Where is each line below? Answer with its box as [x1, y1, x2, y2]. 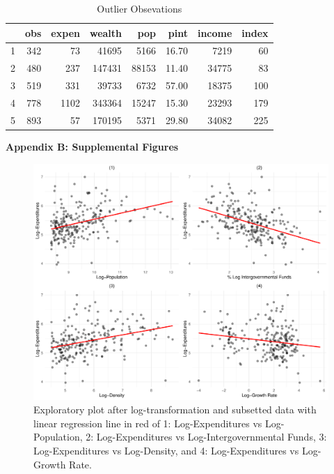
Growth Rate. [33, 457, 92, 471]
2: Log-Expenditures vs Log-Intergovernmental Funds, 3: [86, 429, 327, 444]
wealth [89, 25, 122, 40]
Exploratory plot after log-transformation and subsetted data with [33, 402, 317, 417]
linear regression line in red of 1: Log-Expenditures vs [33, 415, 262, 430]
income [197, 25, 232, 40]
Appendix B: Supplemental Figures [6, 139, 179, 153]
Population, [33, 429, 83, 444]
